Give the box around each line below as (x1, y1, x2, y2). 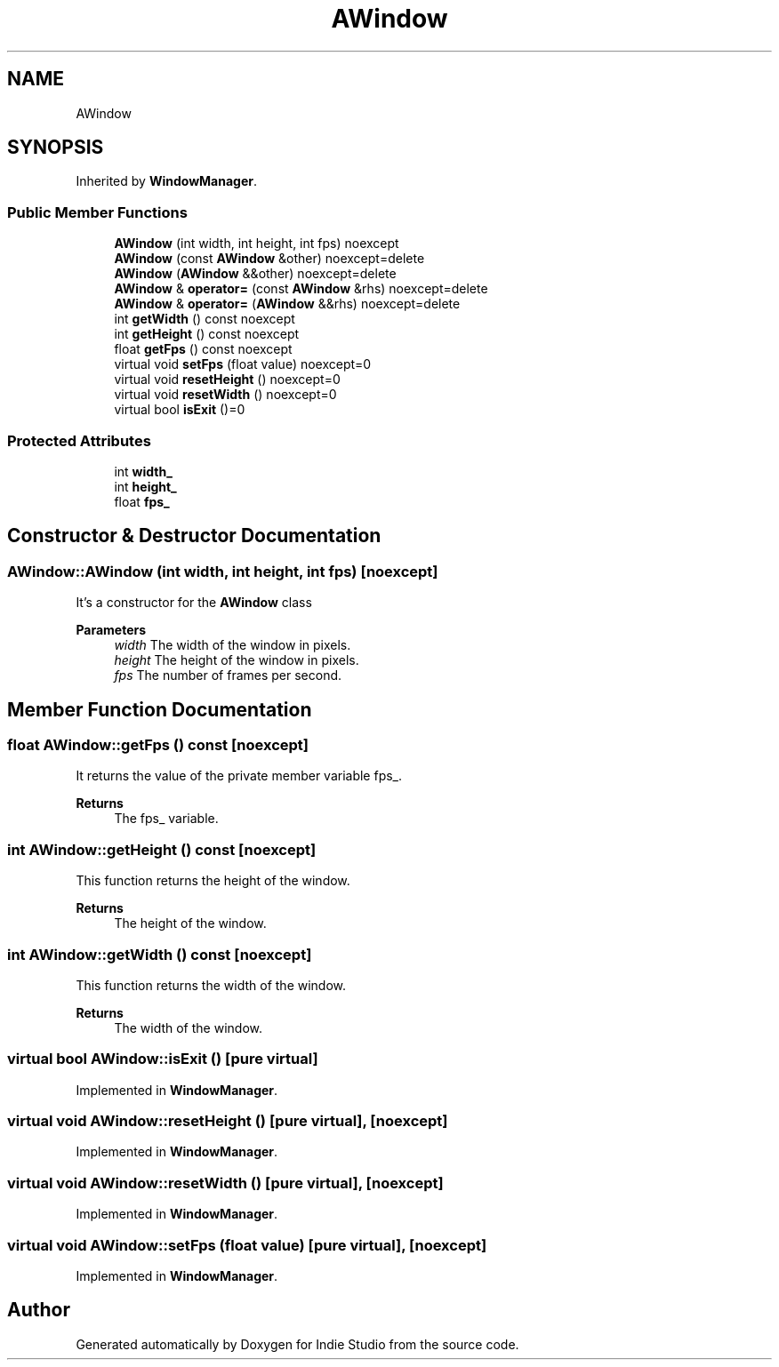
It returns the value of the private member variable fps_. (76, 768, 403, 784)
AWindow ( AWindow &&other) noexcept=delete (114, 266, 397, 282)
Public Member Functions (7, 203, 188, 221)
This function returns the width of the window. (76, 977, 347, 993)
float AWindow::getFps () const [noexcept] (7, 736, 309, 754)
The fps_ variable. (114, 811, 219, 827)
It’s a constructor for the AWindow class (76, 595, 312, 611)
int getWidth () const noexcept (114, 311, 295, 327)
